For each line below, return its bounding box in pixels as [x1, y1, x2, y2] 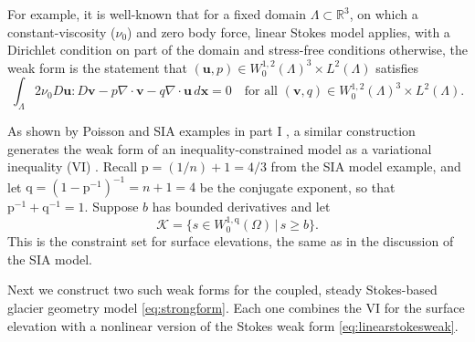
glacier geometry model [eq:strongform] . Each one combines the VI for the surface [7, 298, 465, 317]
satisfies [375, 57, 419, 77]
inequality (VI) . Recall [7, 157, 138, 176]
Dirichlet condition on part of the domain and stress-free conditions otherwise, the [7, 40, 469, 59]
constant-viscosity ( [7, 22, 116, 41]
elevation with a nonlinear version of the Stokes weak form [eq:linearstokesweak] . [7, 316, 459, 335]
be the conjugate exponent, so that [199, 177, 396, 196]
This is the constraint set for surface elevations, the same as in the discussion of [7, 232, 454, 251]
